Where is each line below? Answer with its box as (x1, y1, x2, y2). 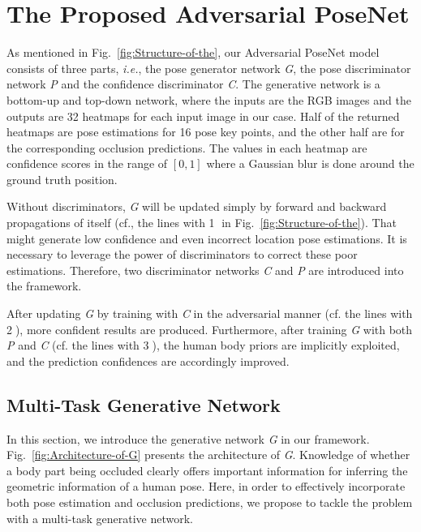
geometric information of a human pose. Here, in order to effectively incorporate (6, 478, 406, 495)
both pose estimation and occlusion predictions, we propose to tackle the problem (6, 493, 413, 510)
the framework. (6, 277, 82, 294)
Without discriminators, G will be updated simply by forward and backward (6, 198, 387, 215)
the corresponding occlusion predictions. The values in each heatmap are (6, 139, 367, 156)
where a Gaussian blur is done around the (206, 155, 415, 172)
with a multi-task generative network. (6, 509, 193, 526)
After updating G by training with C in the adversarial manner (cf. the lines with (6, 305, 413, 322)
